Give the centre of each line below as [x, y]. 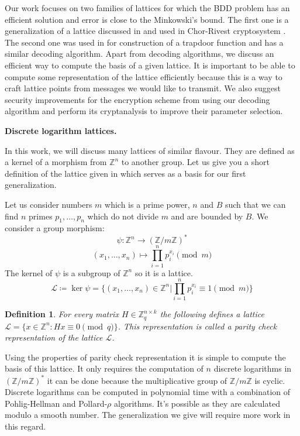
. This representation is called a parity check [197, 326]
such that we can [255, 204]
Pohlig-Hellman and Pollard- [56, 403]
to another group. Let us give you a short [196, 162]
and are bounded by [207, 216]
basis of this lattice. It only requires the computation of [104, 368]
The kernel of [29, 272]
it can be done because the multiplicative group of [137, 380]
